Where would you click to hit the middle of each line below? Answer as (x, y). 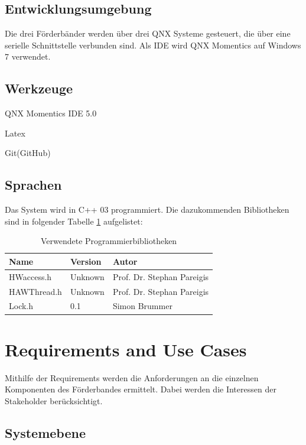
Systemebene (45, 432)
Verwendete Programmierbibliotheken (109, 241)
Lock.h (21, 306)
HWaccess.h (30, 276)
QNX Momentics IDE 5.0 (51, 113)
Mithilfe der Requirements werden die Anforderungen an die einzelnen (132, 377)
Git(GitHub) (28, 153)
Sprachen (33, 185)
